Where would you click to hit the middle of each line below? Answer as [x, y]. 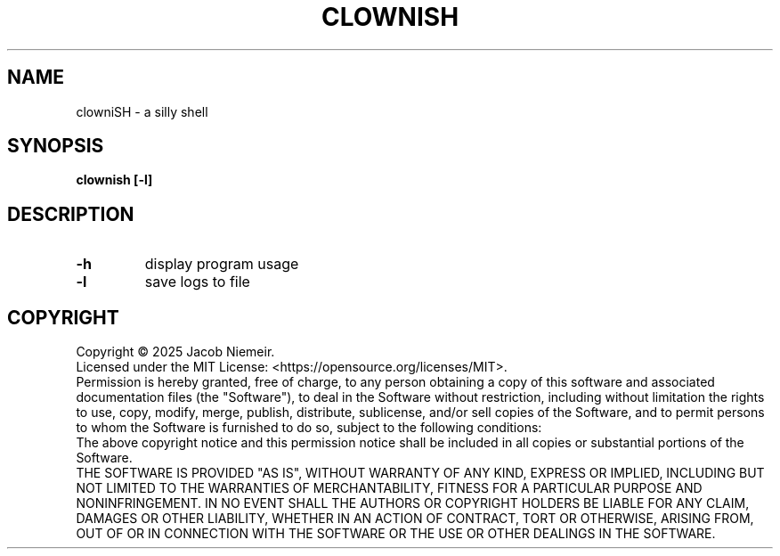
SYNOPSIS [56, 146]
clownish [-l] [114, 180]
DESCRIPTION [71, 214]
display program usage [222, 264]
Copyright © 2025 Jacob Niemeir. [175, 352]
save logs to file [197, 282]
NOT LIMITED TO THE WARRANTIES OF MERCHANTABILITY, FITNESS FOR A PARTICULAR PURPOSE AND [389, 488]
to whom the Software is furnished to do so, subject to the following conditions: [309, 428]
